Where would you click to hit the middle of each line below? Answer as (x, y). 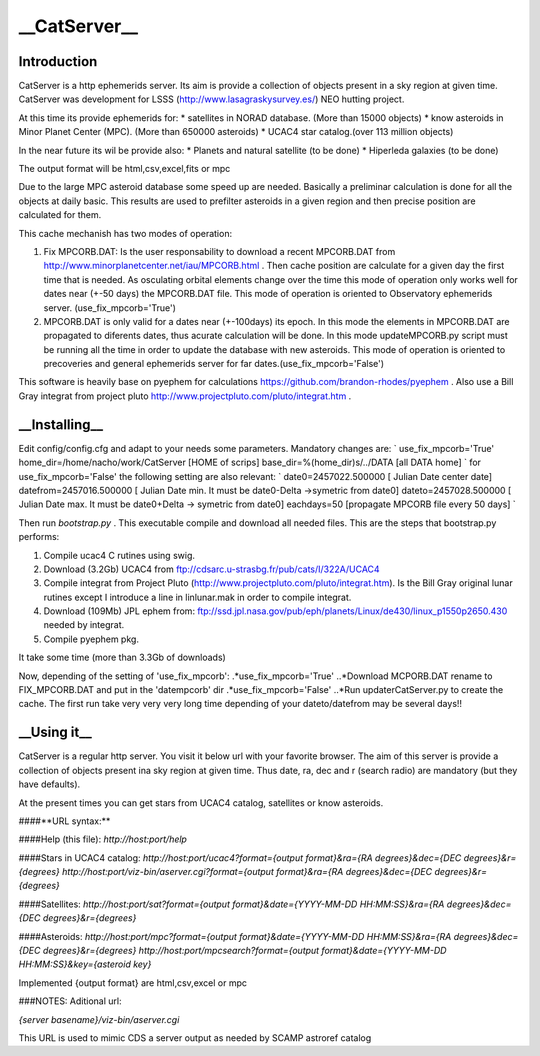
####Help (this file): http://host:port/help (102, 839)
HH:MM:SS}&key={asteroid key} (85, 964)
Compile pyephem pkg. (91, 639)
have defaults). (49, 784)
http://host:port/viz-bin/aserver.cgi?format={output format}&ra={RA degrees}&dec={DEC (247, 872)
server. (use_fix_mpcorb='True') (110, 307)
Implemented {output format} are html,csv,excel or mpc (132, 982)
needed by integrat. (84, 625)
